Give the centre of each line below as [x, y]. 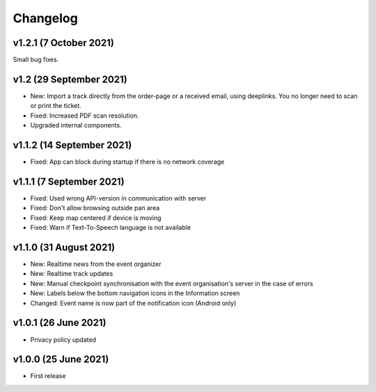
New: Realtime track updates [72, 274]
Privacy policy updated [63, 339]
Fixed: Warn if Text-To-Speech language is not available [111, 228]
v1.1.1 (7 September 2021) [69, 181]
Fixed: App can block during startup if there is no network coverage [127, 162]
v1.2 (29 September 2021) [70, 79]
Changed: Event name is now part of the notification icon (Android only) [133, 303]
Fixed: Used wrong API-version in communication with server [118, 198]
